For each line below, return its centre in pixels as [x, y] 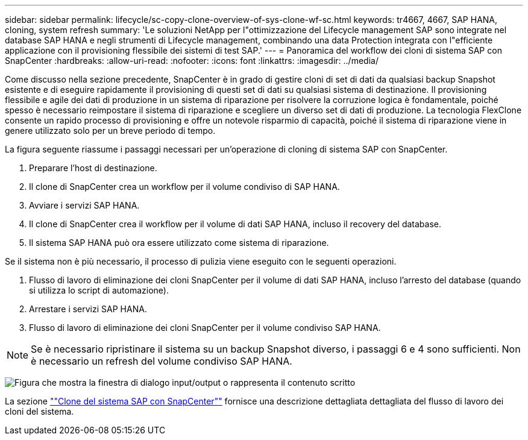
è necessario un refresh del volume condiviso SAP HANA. [162, 361]
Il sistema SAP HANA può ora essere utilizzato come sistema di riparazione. [179, 243]
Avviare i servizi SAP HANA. [84, 205]
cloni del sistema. [39, 411]
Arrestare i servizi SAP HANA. [88, 309]
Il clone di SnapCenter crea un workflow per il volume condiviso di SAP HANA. [184, 187]
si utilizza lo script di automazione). [99, 290]
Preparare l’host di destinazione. [93, 168]
